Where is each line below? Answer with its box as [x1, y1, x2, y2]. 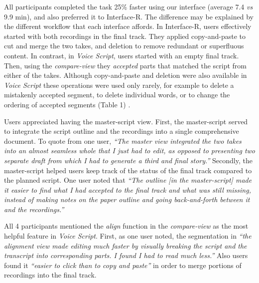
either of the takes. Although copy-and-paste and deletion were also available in [4, 70, 247, 80]
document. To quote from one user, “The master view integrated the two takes [4, 135, 242, 146]
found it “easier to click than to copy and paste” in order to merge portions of [4, 260, 242, 270]
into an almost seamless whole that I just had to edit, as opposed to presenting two [4, 145, 255, 156]
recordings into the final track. [4, 270, 97, 280]
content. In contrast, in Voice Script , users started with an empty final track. [4, 50, 239, 60]
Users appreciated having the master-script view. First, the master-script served [4, 116, 248, 126]
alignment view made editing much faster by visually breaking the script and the [4, 240, 247, 251]
